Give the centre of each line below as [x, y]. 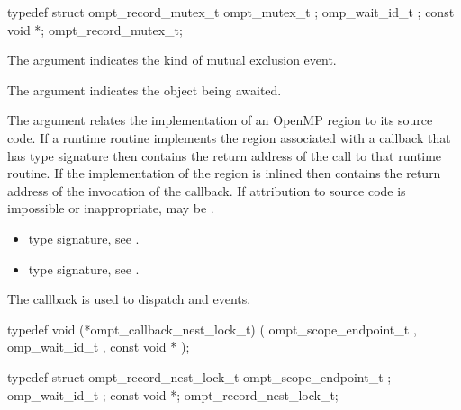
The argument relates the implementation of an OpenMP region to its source [220, 120]
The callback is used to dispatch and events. [129, 299]
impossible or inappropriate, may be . [111, 208]
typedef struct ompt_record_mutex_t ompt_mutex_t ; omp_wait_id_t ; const [231, 12]
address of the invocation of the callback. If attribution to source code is [207, 190]
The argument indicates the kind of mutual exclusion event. [172, 60]
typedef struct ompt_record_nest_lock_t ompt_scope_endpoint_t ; [199, 376]
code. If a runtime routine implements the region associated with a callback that [229, 137]
